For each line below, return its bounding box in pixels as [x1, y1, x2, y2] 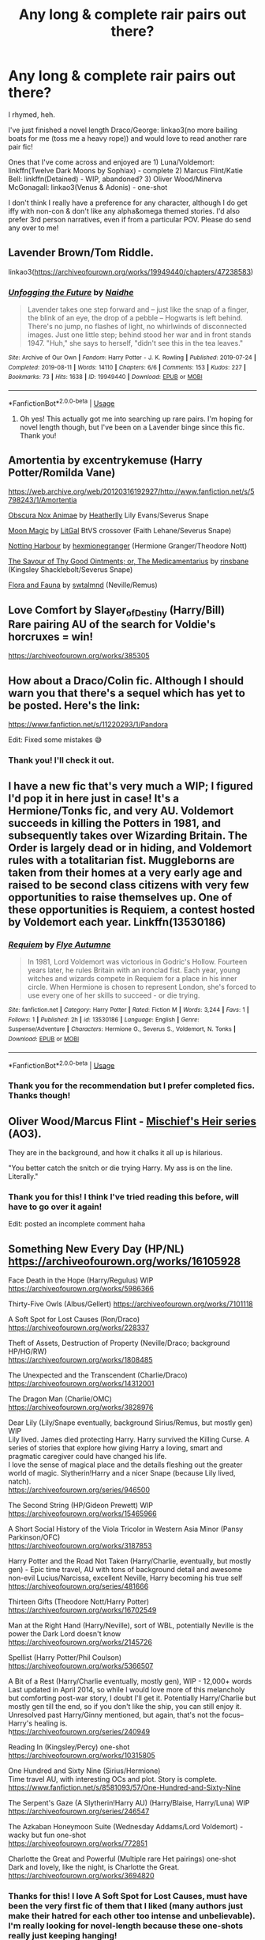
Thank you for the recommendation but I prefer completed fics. [8, 1080, 255, 1091]
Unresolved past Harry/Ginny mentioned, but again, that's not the [8, 1711, 221, 1720]
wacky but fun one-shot [8, 1830, 87, 1840]
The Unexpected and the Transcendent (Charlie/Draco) [8, 1370, 188, 1380]
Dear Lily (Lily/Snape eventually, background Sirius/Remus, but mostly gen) [8, 1418, 253, 1427]
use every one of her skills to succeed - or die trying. [27, 991, 200, 1000]
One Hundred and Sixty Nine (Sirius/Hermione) [8, 1766, 161, 1775]
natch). [8, 1477, 32, 1487]
